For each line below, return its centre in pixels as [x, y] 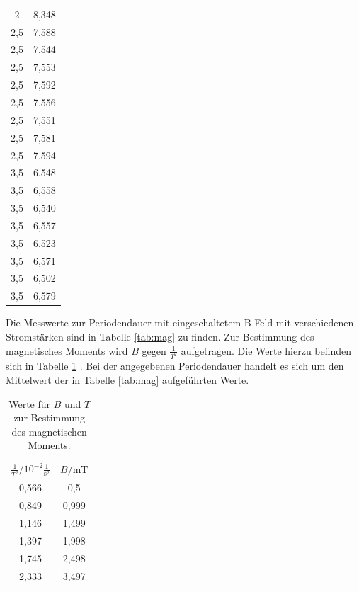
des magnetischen [49, 431]
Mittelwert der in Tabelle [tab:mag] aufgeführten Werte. [127, 380]
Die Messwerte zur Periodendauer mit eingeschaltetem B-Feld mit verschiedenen [180, 323]
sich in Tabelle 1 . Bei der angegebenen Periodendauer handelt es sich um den [175, 366]
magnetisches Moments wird [67, 350]
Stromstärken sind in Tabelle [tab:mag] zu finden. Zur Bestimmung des [160, 336]
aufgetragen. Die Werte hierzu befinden [266, 350]
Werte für [30, 403]
